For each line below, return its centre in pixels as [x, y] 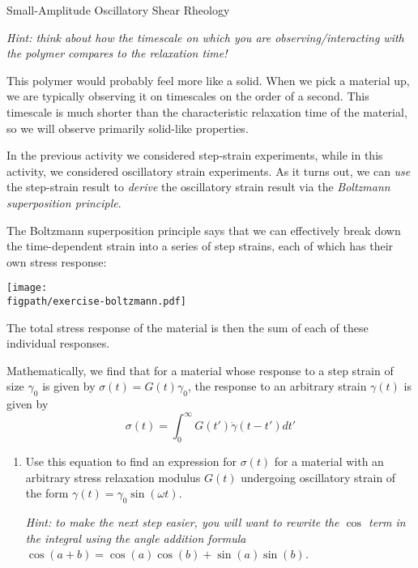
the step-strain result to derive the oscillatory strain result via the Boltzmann [198, 187]
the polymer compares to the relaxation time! [117, 53]
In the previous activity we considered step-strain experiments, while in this [195, 155]
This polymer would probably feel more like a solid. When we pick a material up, [208, 80]
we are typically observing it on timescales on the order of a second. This [188, 96]
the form [47, 493]
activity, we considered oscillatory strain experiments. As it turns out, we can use [209, 171]
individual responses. [58, 343]
